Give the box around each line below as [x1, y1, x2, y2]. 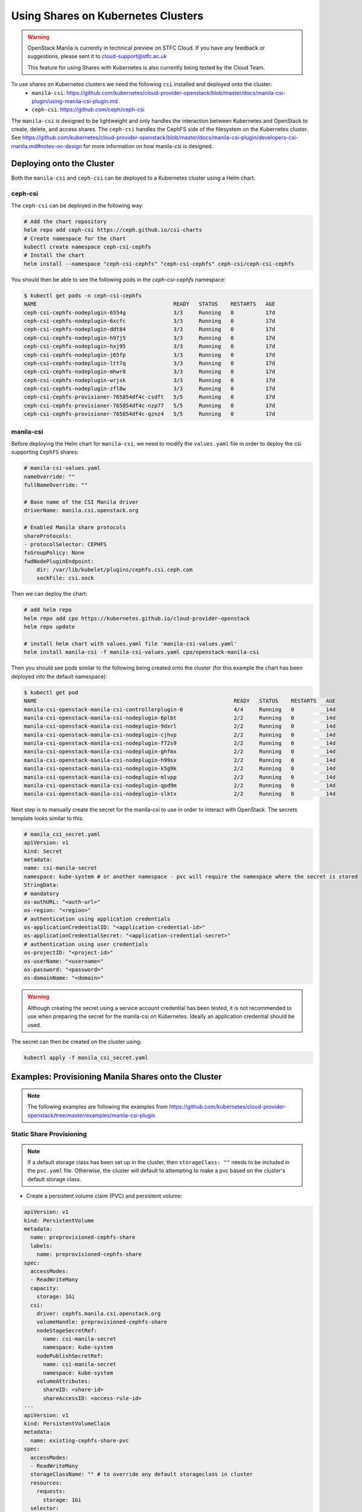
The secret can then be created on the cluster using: [11, 1038, 142, 1045]
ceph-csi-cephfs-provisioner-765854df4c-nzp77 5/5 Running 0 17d [24, 402, 276, 409]
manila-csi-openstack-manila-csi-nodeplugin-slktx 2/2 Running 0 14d [24, 790, 336, 798]
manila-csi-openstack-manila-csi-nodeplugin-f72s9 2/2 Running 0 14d [24, 740, 336, 747]
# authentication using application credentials [24, 915, 171, 922]
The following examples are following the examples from [27, 1103, 168, 1110]
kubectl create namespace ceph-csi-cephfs [24, 244, 151, 250]
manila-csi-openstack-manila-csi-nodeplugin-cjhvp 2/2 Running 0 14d [24, 731, 336, 738]
